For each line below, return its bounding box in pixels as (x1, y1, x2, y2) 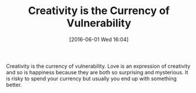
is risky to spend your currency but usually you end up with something (6, 75, 177, 82)
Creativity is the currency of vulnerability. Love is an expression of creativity (6, 63, 191, 70)
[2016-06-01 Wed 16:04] (69, 36, 129, 43)
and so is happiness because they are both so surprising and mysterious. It (6, 68, 188, 75)
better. (6, 81, 22, 88)
